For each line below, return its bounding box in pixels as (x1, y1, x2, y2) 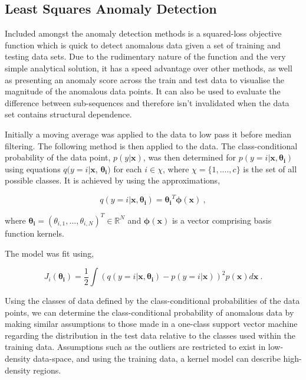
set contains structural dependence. (5, 108, 132, 120)
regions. (33, 363, 61, 376)
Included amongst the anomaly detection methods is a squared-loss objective (5, 27, 282, 40)
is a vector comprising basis (172, 214, 272, 226)
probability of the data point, (5, 151, 111, 163)
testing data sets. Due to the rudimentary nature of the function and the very (5, 50, 286, 63)
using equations (5, 162, 61, 175)
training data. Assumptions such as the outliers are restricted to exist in (5, 340, 266, 353)
